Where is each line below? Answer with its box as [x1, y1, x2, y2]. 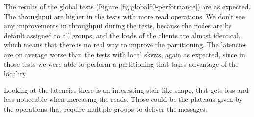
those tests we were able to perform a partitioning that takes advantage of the [4, 58, 239, 69]
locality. [4, 68, 27, 78]
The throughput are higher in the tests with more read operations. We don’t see [4, 11, 245, 21]
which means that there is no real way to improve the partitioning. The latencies [4, 39, 247, 50]
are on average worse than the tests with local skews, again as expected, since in [4, 49, 245, 59]
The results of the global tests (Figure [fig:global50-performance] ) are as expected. [4, 1, 251, 11]
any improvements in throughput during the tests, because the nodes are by [4, 20, 232, 31]
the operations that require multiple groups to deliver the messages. [4, 103, 207, 114]
